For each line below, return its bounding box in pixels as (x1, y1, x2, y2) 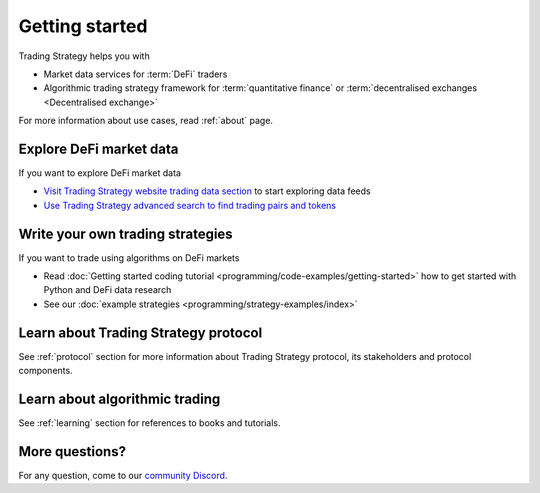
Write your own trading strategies (18, 225, 234, 242)
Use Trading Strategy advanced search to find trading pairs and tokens (43, 199, 337, 211)
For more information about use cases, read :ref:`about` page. (18, 115, 274, 127)
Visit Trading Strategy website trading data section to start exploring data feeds (43, 185, 371, 197)
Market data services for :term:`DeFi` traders (43, 68, 228, 80)
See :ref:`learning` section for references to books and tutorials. (18, 417, 281, 429)
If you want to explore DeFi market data (18, 167, 182, 179)
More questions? (18, 443, 127, 460)
